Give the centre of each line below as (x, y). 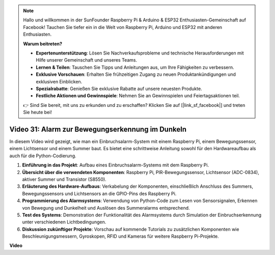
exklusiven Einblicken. (59, 81)
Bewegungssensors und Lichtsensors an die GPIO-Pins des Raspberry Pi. (99, 193)
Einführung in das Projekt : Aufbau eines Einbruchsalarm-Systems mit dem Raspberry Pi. (116, 165)
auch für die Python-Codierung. (43, 156)
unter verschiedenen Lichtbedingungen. (64, 222)
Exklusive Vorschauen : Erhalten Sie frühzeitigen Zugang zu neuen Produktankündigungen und (136, 74)
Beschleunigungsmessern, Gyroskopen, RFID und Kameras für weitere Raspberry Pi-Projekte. (120, 236)
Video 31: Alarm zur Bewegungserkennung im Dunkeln (98, 129)
